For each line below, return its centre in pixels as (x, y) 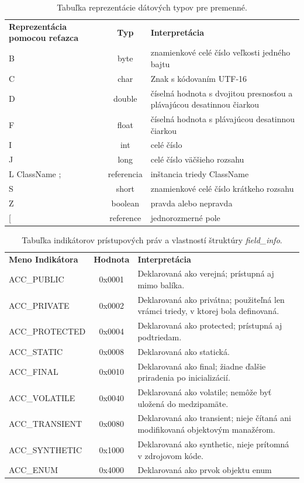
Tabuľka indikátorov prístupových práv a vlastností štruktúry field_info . (152, 239)
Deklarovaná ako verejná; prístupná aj (206, 273)
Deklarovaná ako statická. (184, 351)
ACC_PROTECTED (47, 331)
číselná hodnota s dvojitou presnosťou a (222, 93)
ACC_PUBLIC (37, 279)
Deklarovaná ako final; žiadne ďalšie (202, 366)
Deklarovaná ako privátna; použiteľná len (211, 299)
